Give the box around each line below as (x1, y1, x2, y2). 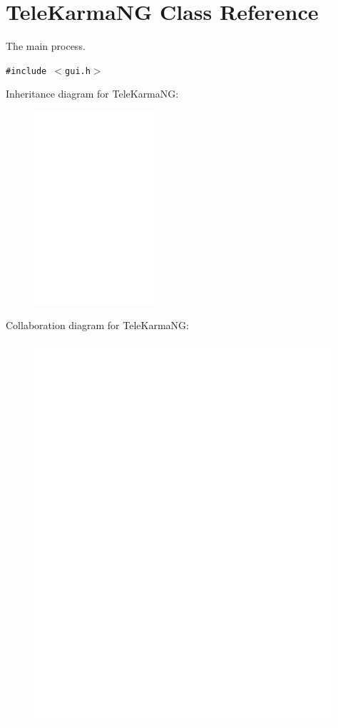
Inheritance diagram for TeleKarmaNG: (6, 86, 179, 101)
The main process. (6, 38, 86, 53)
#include (6, 66, 47, 76)
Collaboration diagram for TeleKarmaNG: (6, 318, 189, 333)
